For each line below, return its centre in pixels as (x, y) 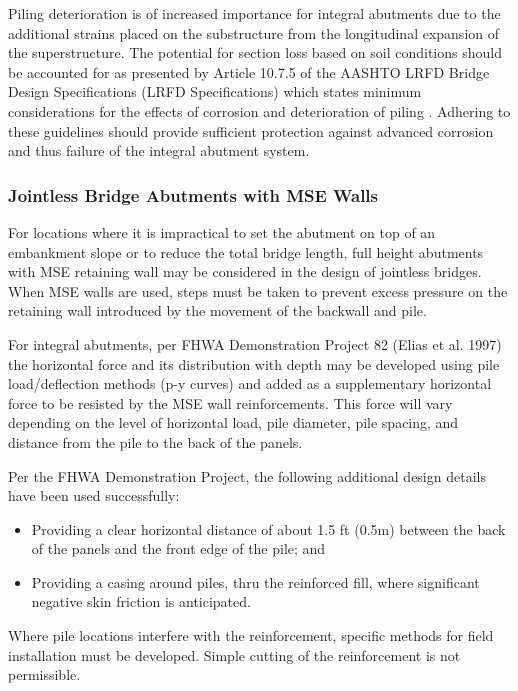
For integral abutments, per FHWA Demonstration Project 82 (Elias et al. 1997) (255, 343)
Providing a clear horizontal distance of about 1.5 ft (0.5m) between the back (268, 528)
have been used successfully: (94, 495)
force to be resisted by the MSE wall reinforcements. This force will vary (230, 402)
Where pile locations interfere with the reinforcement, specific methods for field (251, 635)
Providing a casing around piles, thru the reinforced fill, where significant (255, 581)
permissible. (44, 674)
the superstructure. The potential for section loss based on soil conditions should (255, 52)
